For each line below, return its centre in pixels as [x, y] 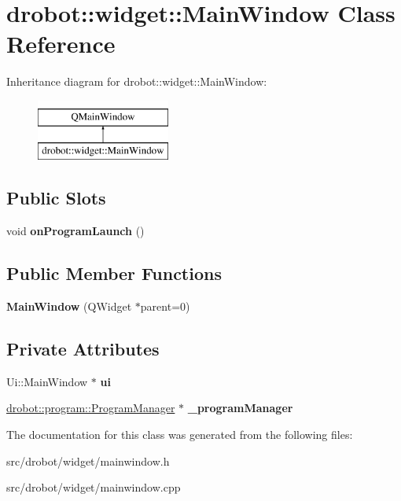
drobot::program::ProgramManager [91, 408]
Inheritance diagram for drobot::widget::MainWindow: [137, 81]
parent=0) [165, 306]
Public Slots [56, 198]
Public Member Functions [114, 273]
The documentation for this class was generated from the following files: [180, 435]
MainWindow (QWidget [69, 306]
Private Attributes [83, 349]
